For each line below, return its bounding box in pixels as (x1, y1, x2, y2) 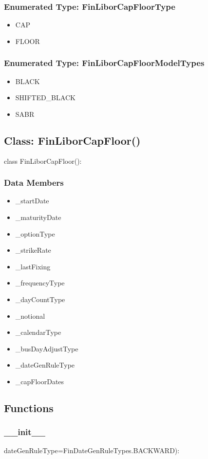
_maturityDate (15, 212, 61, 222)
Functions (4, 400, 54, 415)
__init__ (4, 426, 46, 438)
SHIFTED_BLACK (15, 92, 76, 103)
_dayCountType (15, 294, 65, 304)
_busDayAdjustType (15, 343, 78, 353)
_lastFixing (15, 261, 51, 271)
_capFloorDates (15, 376, 64, 386)
